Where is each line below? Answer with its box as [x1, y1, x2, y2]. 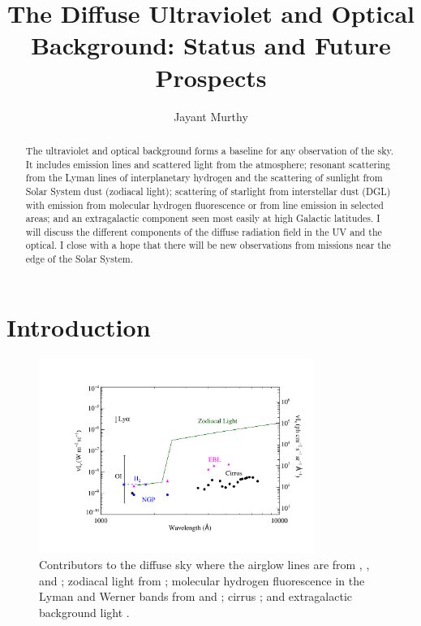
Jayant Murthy [174, 107, 248, 124]
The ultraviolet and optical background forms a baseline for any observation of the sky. [25, 143, 394, 157]
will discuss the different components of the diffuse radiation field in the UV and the [25, 224, 382, 238]
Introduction [6, 310, 151, 343]
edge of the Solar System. [25, 252, 134, 266]
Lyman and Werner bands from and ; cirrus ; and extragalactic [39, 588, 353, 605]
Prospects [155, 60, 267, 93]
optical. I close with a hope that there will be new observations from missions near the [25, 238, 391, 252]
